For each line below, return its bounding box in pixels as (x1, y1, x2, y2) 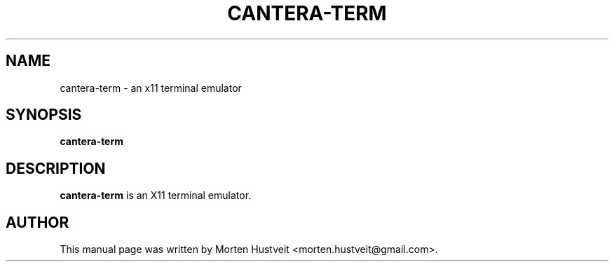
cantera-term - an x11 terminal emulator (60, 81, 242, 94)
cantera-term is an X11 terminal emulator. (60, 189, 252, 202)
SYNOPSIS (6, 106, 82, 124)
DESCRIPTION (6, 159, 106, 177)
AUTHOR (6, 213, 69, 231)
